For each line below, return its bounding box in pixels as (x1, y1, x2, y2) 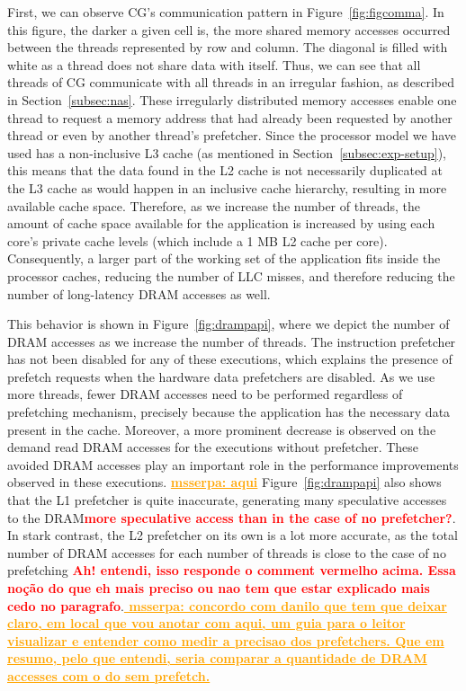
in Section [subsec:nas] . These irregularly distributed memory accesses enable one (7, 90, 457, 109)
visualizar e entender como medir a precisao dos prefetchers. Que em (7, 631, 444, 650)
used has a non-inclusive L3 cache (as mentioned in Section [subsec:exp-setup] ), (7, 143, 446, 162)
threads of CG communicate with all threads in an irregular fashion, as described (7, 73, 454, 92)
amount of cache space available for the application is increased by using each (7, 214, 435, 233)
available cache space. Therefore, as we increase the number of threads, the (7, 196, 420, 215)
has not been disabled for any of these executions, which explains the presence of (7, 350, 453, 368)
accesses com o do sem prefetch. (7, 666, 211, 685)
